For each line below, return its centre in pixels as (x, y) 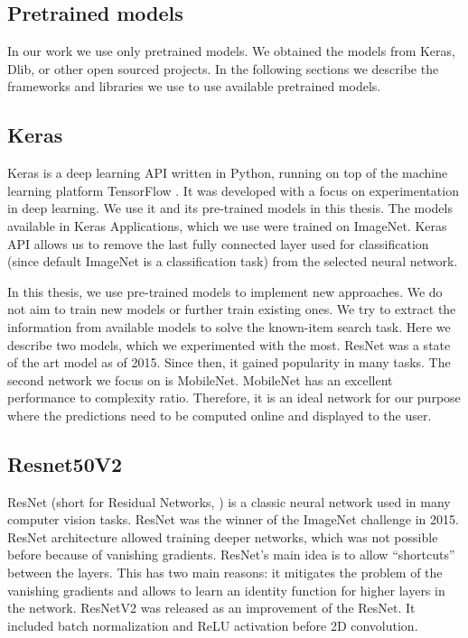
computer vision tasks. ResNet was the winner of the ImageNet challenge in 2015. (233, 519)
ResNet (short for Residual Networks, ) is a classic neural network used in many (229, 501)
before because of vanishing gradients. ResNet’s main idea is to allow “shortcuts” (231, 555)
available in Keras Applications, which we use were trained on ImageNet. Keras (227, 225)
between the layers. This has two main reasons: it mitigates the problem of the (225, 573)
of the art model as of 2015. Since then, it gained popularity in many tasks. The (229, 362)
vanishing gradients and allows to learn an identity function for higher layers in (226, 590)
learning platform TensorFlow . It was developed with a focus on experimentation (233, 190)
